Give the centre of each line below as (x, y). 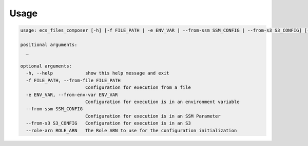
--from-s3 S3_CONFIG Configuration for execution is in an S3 (108, 123)
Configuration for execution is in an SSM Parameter (153, 116)
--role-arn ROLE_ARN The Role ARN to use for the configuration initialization (131, 130)
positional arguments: (49, 44)
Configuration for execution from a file (138, 88)
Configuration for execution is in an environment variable (162, 102)
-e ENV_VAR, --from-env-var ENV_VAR (72, 95)
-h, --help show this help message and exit (98, 73)
